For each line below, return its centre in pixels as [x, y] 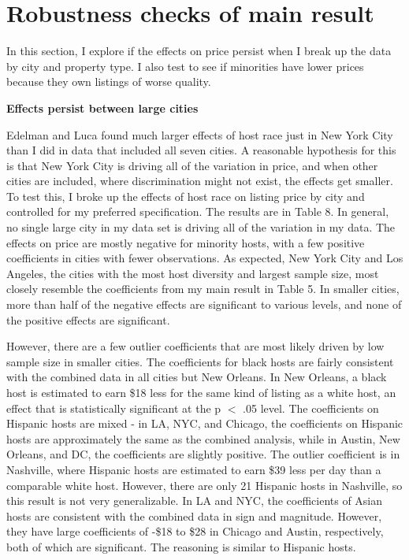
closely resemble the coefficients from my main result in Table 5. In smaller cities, [203, 289]
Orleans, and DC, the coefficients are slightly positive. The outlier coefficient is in [203, 454]
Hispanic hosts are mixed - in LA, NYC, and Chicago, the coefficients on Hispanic [205, 423]
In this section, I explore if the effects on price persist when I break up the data [199, 51]
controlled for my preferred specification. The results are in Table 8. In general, [198, 211]
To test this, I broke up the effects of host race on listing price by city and [186, 196]
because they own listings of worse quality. [109, 82]
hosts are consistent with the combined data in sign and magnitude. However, [194, 515]
